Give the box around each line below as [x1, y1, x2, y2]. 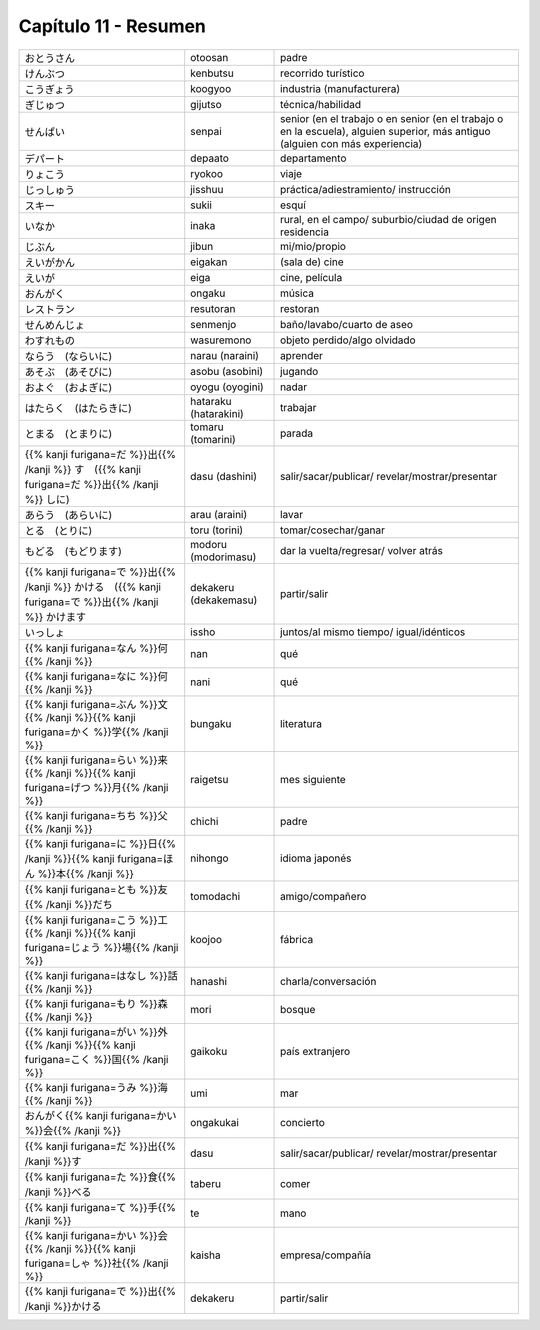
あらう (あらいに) [24, 508, 113, 522]
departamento [280, 151, 347, 165]
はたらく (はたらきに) [24, 401, 132, 415]
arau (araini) [190, 507, 248, 521]
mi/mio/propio [280, 239, 347, 253]
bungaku [190, 716, 232, 730]
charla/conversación [280, 974, 377, 988]
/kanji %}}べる [24, 1185, 92, 1199]
